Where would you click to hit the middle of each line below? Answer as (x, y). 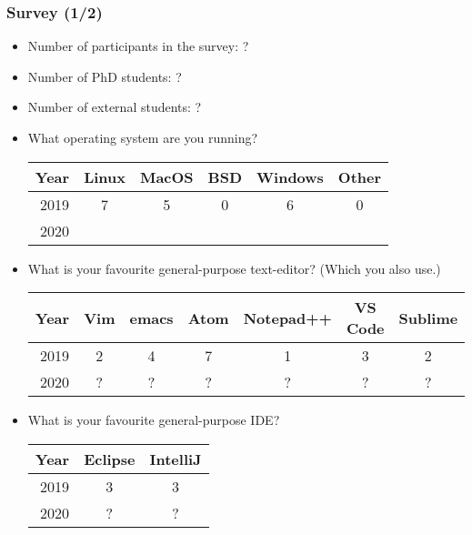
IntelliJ (176, 459)
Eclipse (110, 459)
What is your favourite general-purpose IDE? (154, 420)
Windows (290, 177)
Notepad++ (287, 318)
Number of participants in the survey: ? (138, 46)
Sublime (428, 318)
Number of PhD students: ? (105, 76)
